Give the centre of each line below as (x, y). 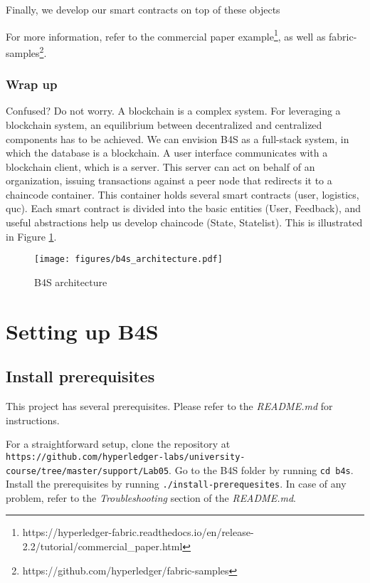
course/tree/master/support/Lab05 (88, 471)
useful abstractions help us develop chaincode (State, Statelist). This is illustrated (184, 222)
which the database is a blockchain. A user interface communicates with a (167, 153)
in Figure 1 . (31, 236)
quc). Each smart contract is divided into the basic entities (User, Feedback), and (184, 208)
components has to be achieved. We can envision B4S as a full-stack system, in (178, 138)
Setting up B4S (82, 331)
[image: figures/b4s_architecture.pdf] (128, 259)
